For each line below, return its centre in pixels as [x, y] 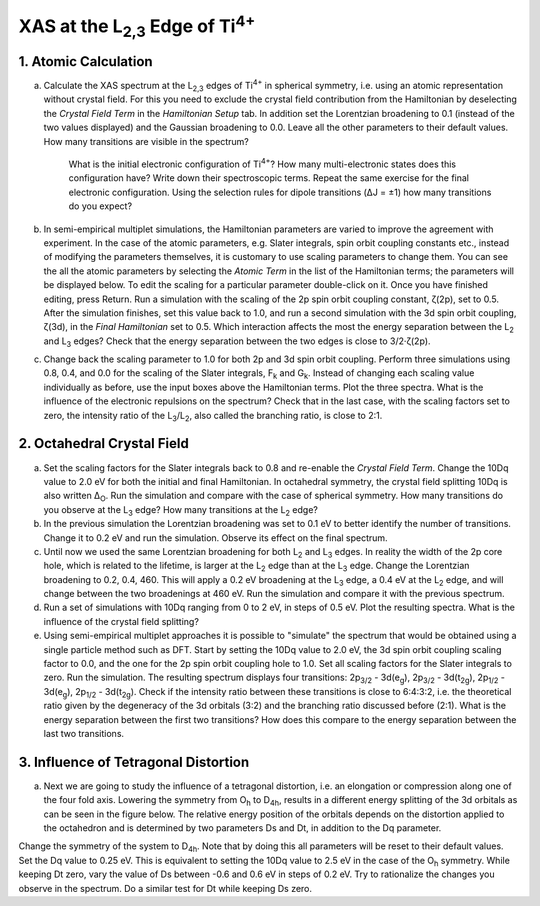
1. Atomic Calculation [86, 61]
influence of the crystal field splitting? [121, 621]
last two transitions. [84, 733]
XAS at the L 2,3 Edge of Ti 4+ [137, 26]
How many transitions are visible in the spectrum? [146, 141]
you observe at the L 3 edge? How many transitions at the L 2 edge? [181, 510]
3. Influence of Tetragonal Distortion [134, 761]
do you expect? [100, 206]
